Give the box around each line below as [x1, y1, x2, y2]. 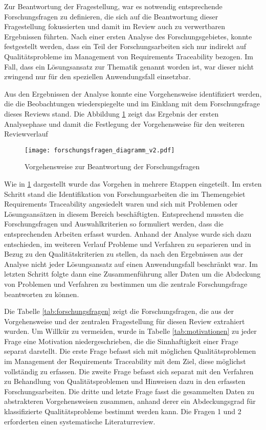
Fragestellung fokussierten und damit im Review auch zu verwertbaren [4, 21, 226, 32]
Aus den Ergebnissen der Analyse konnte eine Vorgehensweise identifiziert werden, [4, 88, 262, 99]
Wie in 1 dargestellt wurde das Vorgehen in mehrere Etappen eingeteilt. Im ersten [4, 178, 262, 189]
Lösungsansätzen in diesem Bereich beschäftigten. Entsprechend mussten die [4, 208, 243, 219]
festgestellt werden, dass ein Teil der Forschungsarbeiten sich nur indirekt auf [4, 41, 247, 52]
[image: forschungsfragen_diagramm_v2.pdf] [25, 146, 175, 154]
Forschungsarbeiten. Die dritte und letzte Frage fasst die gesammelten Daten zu [4, 386, 254, 396]
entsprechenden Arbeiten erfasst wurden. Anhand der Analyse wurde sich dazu [4, 228, 252, 239]
